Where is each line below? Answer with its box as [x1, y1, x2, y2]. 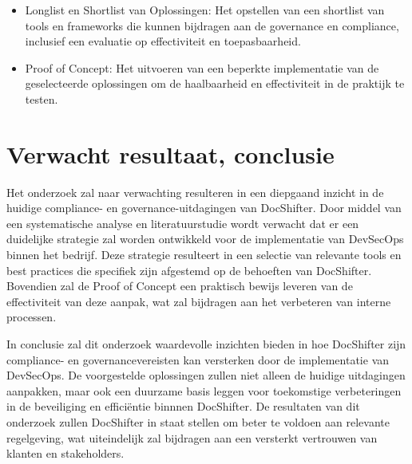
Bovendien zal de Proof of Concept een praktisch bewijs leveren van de [6, 277, 353, 294]
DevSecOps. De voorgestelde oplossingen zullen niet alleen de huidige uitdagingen [6, 367, 406, 383]
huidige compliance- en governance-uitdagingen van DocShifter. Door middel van [6, 199, 402, 216]
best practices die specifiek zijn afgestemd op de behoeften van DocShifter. [6, 261, 372, 278]
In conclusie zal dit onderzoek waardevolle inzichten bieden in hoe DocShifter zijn [6, 336, 406, 352]
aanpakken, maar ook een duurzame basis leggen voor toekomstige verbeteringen [6, 382, 402, 399]
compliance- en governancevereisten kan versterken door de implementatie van [6, 351, 390, 368]
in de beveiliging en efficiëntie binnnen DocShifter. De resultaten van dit [6, 398, 360, 415]
